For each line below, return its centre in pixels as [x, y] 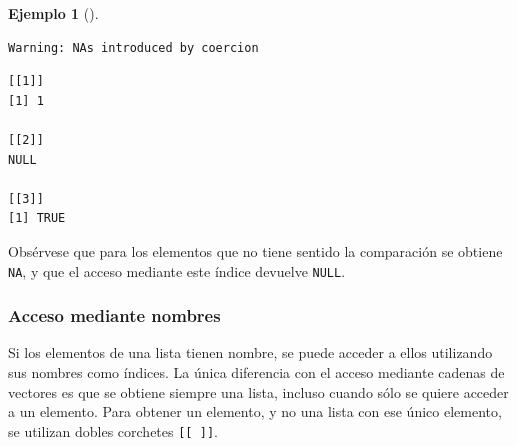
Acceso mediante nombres [114, 315]
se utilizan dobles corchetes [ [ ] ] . [113, 430]
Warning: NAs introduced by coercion [133, 47]
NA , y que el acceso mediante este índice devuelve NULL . [177, 270]
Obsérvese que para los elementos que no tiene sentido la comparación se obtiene [255, 250]
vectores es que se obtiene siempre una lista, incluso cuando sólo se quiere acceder [258, 391]
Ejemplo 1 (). [53, 13]
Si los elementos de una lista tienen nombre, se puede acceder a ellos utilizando [250, 352]
